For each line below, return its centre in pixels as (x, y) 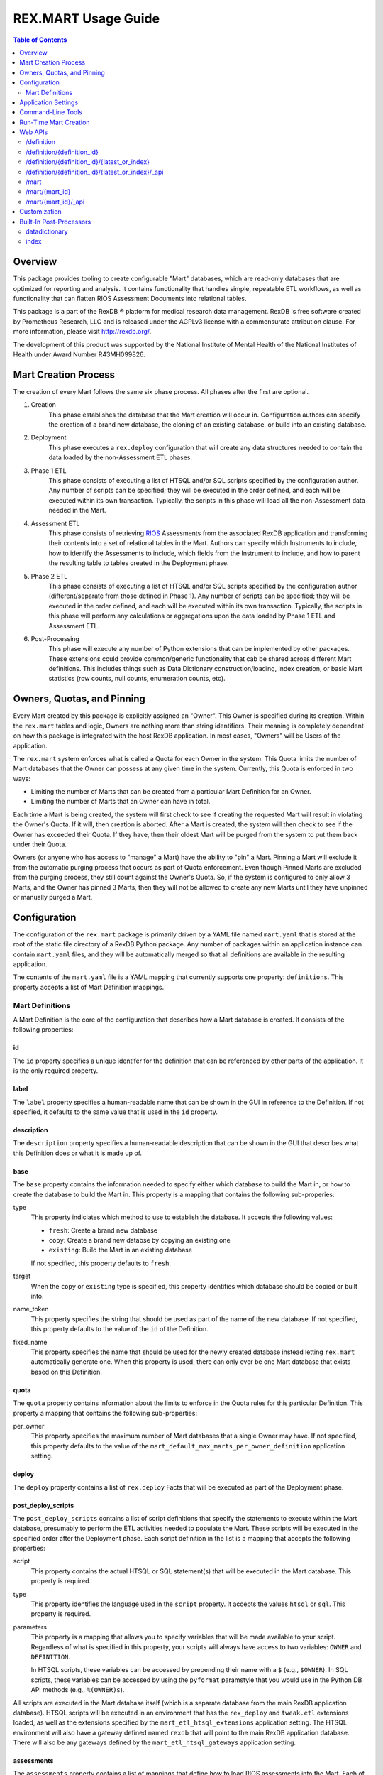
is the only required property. (56, 1071)
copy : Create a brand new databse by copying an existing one (139, 1240)
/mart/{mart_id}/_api (55, 202)
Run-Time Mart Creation (55, 122)
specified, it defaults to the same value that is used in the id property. (115, 1112)
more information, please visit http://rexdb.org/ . (82, 332)
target (22, 1276)
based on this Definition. (66, 1372)
